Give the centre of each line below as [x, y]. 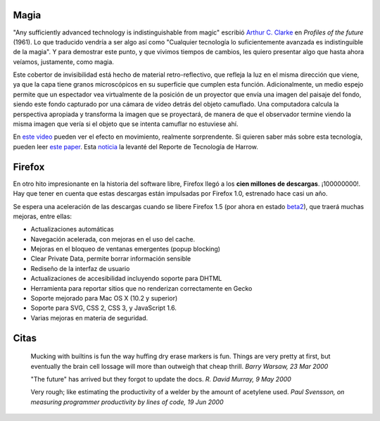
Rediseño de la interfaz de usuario [80, 268]
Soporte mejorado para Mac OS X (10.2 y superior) [104, 299]
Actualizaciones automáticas [72, 230]
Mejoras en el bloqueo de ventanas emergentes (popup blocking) [126, 249]
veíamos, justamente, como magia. [63, 62]
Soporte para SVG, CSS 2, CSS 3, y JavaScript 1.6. [104, 308]
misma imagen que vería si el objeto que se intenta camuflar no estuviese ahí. [126, 124]
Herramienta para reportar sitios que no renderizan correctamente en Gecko [141, 288]
